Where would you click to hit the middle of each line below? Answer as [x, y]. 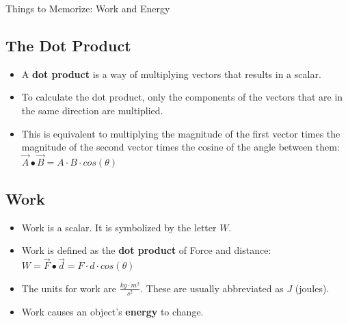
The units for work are [69, 288]
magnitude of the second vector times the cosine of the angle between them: [180, 147]
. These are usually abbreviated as [212, 288]
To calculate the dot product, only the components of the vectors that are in [182, 97]
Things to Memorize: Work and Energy [88, 8]
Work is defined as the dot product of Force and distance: [146, 250]
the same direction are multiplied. [92, 110]
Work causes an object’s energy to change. [112, 311]
